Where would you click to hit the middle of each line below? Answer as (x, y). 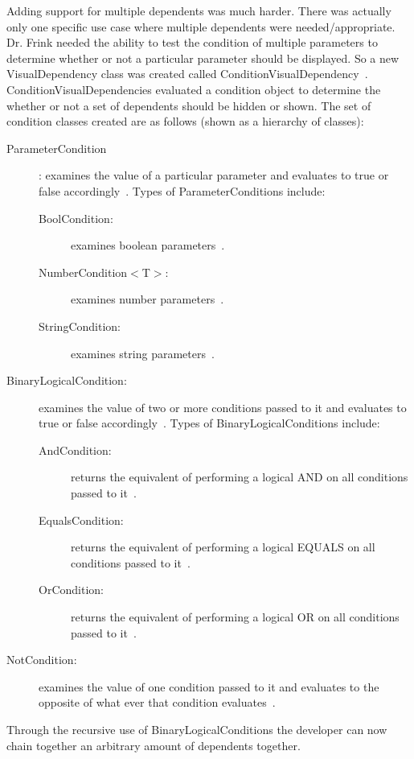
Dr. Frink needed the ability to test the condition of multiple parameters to (192, 42)
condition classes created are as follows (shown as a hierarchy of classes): (185, 121)
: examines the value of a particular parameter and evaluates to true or (214, 175)
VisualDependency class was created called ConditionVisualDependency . (187, 74)
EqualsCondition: (81, 520)
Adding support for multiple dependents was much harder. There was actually (199, 10)
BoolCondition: (76, 218)
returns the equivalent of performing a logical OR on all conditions (235, 617)
